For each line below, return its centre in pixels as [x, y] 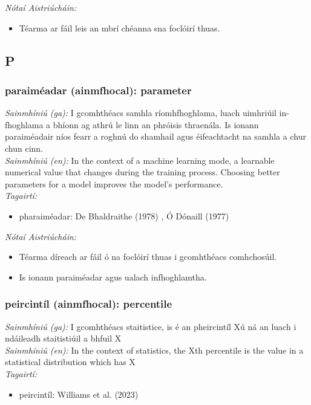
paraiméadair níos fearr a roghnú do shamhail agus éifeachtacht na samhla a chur [155, 136]
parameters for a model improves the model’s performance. [114, 183]
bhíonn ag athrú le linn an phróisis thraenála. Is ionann [156, 124]
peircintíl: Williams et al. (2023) [79, 394]
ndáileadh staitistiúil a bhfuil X [63, 338]
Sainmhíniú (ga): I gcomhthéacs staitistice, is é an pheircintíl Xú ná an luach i [151, 326]
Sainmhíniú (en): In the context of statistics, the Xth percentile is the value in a [154, 350]
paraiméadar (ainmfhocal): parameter [98, 90]
